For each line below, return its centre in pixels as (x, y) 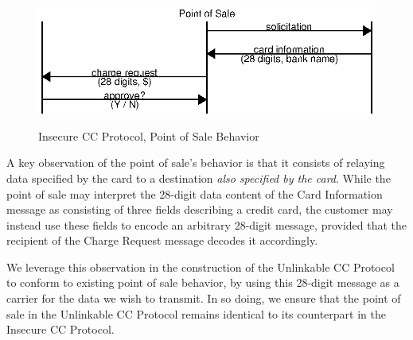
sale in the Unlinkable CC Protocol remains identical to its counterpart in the (196, 313)
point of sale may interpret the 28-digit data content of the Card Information (195, 193)
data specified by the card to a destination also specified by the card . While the (199, 178)
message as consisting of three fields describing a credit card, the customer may (200, 209)
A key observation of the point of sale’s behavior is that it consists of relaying (196, 162)
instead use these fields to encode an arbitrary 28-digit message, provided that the (207, 224)
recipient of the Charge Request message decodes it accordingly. (162, 240)
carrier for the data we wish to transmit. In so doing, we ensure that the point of (204, 298)
